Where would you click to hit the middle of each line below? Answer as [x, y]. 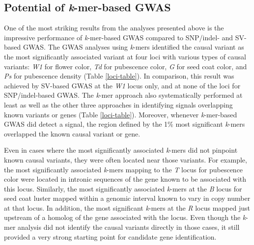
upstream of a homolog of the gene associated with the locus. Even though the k [125, 217]
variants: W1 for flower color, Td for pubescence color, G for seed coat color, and [126, 66]
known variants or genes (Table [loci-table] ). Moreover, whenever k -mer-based [121, 114]
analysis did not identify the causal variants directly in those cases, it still [129, 227]
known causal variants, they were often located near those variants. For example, [126, 159]
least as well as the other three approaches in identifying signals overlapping [118, 104]
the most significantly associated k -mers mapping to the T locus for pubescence [124, 169]
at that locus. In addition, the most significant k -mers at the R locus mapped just [127, 207]
